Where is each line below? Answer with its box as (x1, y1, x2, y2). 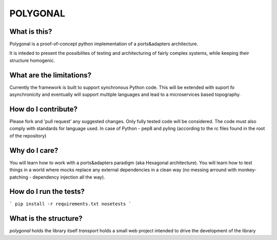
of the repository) (9, 132, 47, 138)
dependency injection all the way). (32, 174, 105, 180)
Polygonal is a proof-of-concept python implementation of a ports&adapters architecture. (9, 41, 199, 47)
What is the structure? (9, 214, 83, 223)
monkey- (238, 167, 256, 173)
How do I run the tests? (9, 187, 85, 196)
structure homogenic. (9, 57, 55, 64)
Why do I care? (9, 146, 58, 155)
